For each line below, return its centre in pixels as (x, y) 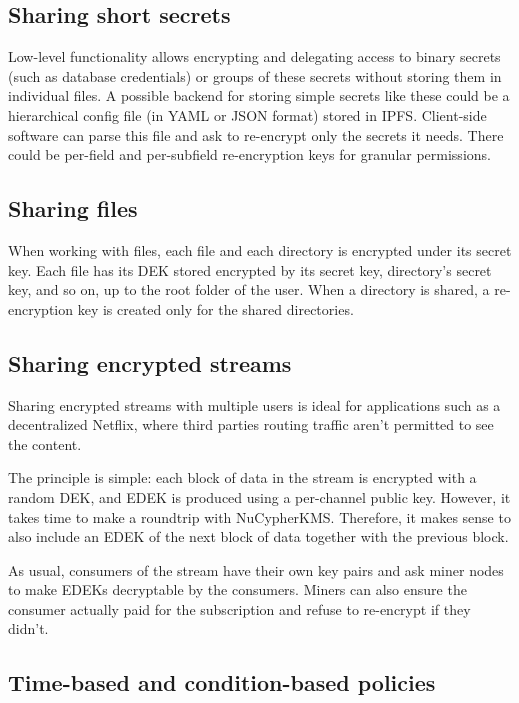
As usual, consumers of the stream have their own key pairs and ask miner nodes (256, 569)
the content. (45, 443)
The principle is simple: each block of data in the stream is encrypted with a (242, 477)
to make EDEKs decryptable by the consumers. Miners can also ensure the (237, 589)
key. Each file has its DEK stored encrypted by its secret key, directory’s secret (250, 269)
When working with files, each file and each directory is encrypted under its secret (260, 249)
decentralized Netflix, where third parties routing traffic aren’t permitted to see (251, 424)
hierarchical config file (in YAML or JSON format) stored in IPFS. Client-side (247, 114)
